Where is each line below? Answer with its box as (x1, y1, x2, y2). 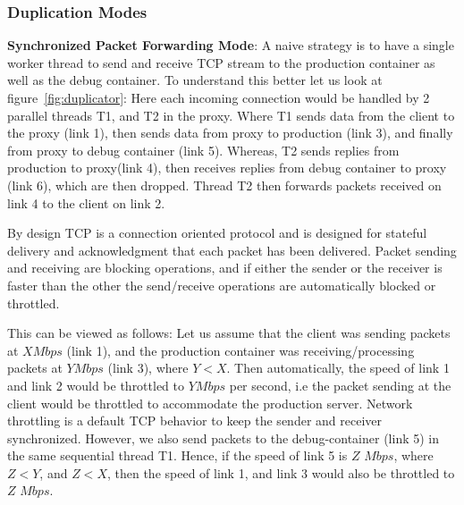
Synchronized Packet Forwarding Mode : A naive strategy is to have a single (7, 36, 454, 55)
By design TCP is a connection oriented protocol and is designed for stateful (7, 223, 427, 242)
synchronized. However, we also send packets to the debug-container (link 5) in (7, 428, 439, 447)
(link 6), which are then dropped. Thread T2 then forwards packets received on (7, 175, 442, 194)
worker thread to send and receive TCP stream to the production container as (7, 53, 435, 72)
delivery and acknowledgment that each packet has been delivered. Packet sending (7, 240, 457, 259)
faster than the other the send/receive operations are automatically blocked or (7, 275, 436, 294)
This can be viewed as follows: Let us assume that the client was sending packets (7, 324, 451, 342)
